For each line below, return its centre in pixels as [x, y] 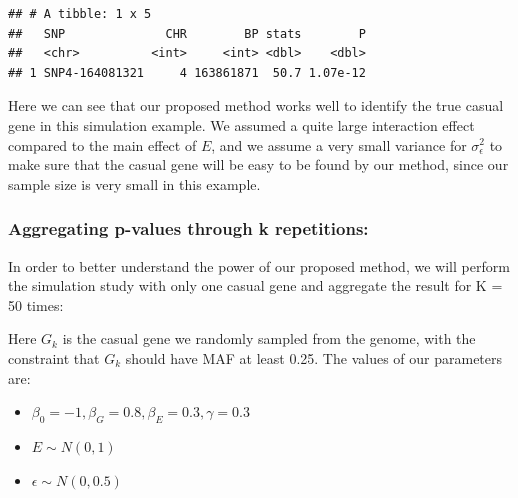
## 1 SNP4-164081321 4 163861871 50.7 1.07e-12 [187, 72]
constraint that [54, 357]
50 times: [36, 304]
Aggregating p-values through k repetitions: [188, 228]
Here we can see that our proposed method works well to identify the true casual [256, 105]
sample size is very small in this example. [134, 183]
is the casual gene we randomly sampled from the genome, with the [269, 338]
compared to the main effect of [102, 144]
